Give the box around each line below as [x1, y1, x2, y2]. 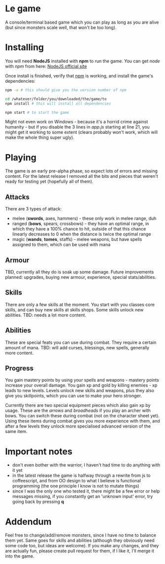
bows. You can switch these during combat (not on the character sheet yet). [5, 413, 160, 419]
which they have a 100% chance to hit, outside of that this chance [12, 226, 146, 232]
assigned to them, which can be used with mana [12, 242, 111, 248]
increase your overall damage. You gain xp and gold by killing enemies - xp [5, 382, 158, 388]
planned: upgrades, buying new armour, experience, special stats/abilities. [5, 274, 157, 280]
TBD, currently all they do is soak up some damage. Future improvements [5, 269, 154, 275]
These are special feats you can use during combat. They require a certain [5, 339, 157, 345]
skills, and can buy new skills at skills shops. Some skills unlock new [5, 306, 144, 313]
